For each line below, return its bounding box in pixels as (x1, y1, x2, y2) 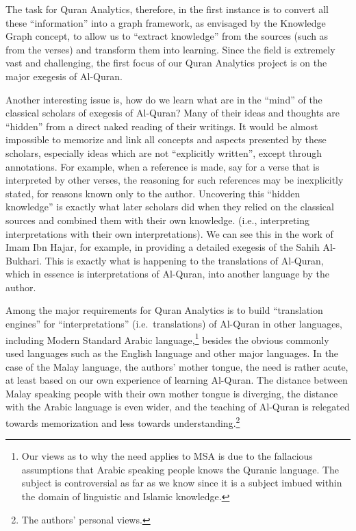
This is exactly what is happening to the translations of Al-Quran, (44, 253, 324, 267)
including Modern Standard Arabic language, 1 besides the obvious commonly (5, 330, 329, 347)
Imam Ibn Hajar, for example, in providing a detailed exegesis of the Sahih (5, 240, 320, 254)
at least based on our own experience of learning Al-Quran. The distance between (5, 373, 348, 387)
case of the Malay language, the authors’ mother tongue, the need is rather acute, (5, 359, 348, 373)
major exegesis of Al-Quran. (5, 69, 123, 83)
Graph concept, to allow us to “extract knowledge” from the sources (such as (5, 29, 329, 43)
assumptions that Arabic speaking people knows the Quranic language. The (21, 462, 340, 476)
